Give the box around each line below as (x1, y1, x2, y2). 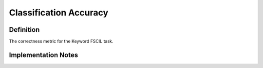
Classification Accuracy (9, 7, 109, 18)
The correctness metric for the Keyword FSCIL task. (9, 39, 113, 44)
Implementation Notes (9, 51, 78, 59)
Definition (9, 26, 40, 34)
